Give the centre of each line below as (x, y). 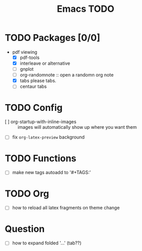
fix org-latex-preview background (48, 137)
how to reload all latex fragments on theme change (66, 208)
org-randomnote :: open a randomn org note (67, 75)
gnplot (27, 69)
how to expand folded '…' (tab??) (47, 243)
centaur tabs (33, 86)
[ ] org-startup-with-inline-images (40, 122)
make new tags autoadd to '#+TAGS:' (52, 172)
